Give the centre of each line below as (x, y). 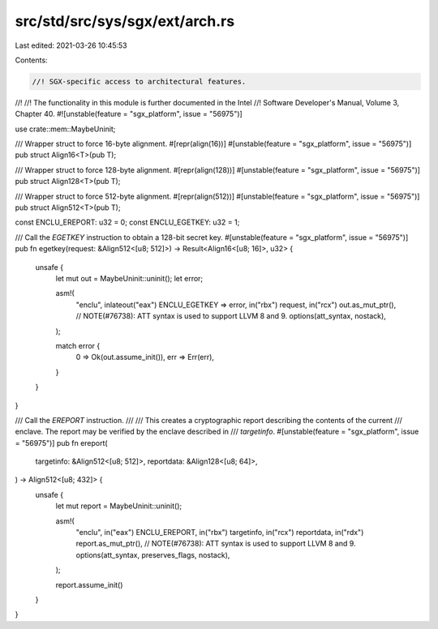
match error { (78, 345)
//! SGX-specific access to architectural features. (139, 81)
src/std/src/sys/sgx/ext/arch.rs (125, 21)
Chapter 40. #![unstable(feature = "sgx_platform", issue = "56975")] (129, 114)
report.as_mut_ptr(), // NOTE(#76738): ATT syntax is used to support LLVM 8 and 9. (216, 544)
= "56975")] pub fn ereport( (62, 443)
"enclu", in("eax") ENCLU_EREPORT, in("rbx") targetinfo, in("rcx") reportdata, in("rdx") (220, 533)
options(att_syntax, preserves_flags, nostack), (153, 554)
